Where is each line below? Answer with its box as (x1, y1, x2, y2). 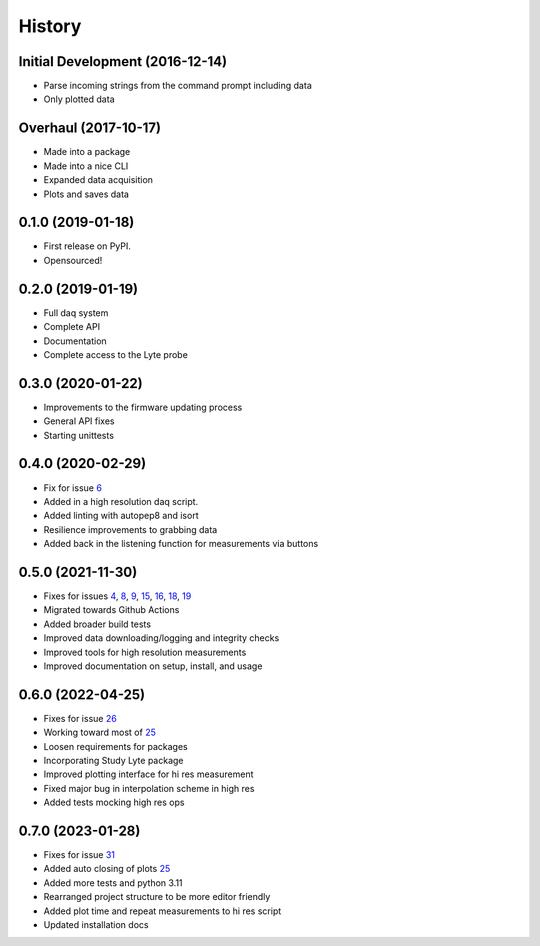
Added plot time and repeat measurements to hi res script (43, 905, 282, 917)
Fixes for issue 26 (43, 712, 117, 724)
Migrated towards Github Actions (43, 604, 180, 616)
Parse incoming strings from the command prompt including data (43, 80, 312, 92)
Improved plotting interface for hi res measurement (43, 768, 254, 780)
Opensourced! (43, 254, 103, 266)
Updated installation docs (43, 919, 149, 931)
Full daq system (43, 306, 109, 319)
